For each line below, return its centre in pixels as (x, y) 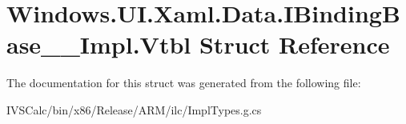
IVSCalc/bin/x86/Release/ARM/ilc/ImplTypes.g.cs (134, 109)
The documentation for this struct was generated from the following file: (184, 83)
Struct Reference (294, 44)
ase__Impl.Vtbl (99, 44)
